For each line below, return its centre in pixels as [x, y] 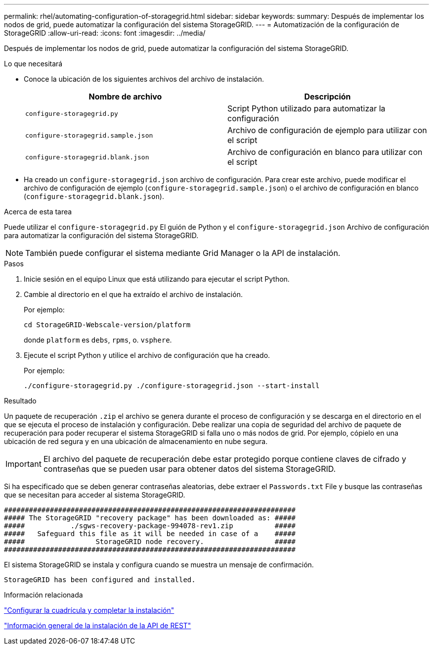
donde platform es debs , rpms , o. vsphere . [98, 340]
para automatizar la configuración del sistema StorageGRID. [101, 235]
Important [23, 464]
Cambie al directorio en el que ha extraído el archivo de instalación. [133, 294]
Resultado [20, 401]
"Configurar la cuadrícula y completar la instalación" [89, 610]
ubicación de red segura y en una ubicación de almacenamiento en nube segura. [136, 441]
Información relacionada [43, 595]
